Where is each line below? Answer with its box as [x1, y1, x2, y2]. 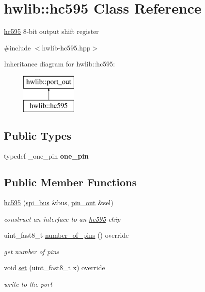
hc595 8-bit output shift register [4, 26, 99, 36]
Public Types [4, 128, 72, 143]
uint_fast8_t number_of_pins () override [4, 230, 129, 240]
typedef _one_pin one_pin [4, 151, 89, 161]
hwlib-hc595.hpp [42, 42, 91, 52]
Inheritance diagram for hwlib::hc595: [4, 59, 115, 69]
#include [4, 42, 31, 52]
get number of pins [4, 246, 59, 256]
